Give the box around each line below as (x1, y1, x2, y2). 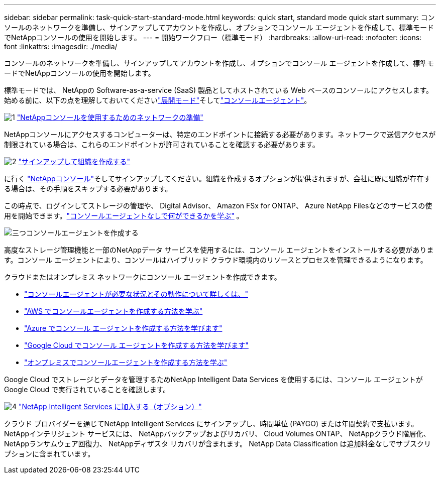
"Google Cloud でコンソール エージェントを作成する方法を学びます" (24, 341, 249, 349)
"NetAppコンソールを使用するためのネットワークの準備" (17, 113, 203, 122)
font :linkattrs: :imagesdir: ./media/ (4, 42, 118, 51)
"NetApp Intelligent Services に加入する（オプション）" (18, 402, 202, 411)
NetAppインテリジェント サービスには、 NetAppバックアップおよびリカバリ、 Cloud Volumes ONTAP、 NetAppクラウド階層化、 (4, 429, 430, 438)
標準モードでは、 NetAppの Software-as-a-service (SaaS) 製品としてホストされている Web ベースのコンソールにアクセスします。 (4, 86, 433, 94)
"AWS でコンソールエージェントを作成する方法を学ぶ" (24, 307, 203, 315)
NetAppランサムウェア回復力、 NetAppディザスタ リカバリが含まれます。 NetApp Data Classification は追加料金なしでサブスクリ (4, 439, 431, 448)
